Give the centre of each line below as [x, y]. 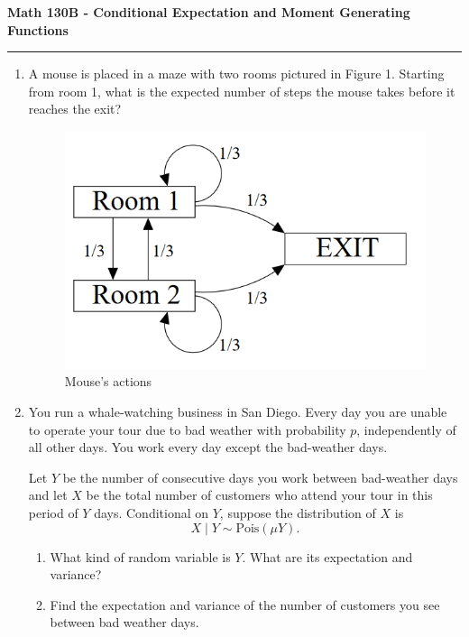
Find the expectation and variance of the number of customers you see [245, 604]
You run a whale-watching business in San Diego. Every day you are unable [238, 412]
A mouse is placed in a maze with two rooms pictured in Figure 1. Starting [236, 74]
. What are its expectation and [327, 556]
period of [53, 513]
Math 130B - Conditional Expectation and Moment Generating [209, 12]
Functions [38, 29]
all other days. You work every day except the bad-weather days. [208, 447]
